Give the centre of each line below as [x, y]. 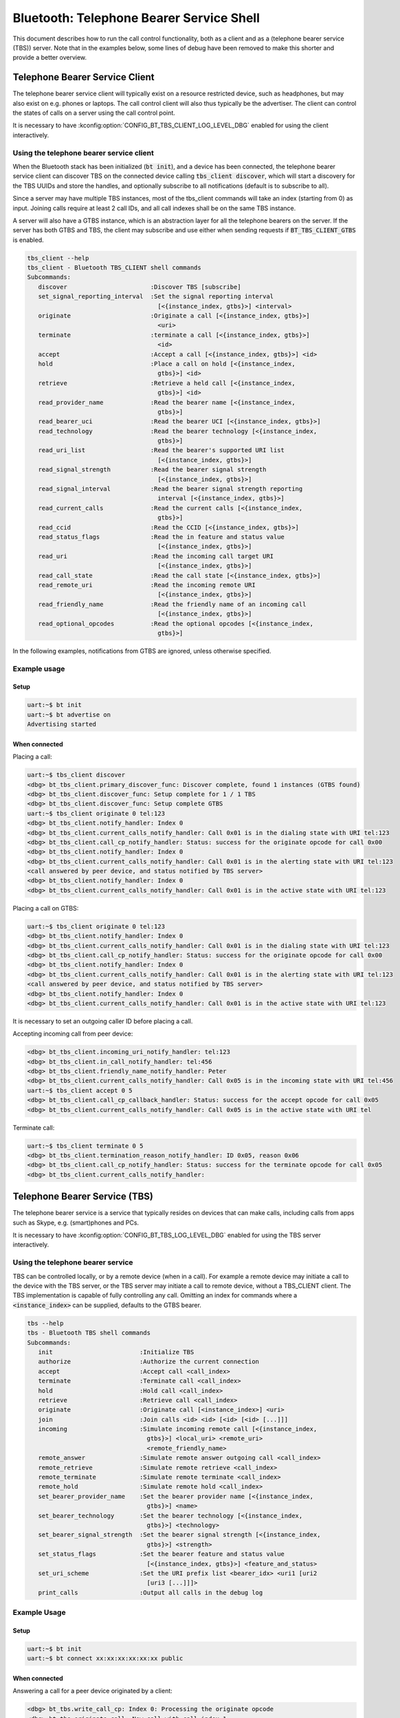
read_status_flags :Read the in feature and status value [162, 537]
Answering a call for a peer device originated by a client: [93, 1691]
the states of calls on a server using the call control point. [94, 113]
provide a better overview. [50, 58]
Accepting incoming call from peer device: [73, 1034]
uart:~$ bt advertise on [69, 714]
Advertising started [62, 724]
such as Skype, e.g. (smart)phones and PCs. [76, 1223]
